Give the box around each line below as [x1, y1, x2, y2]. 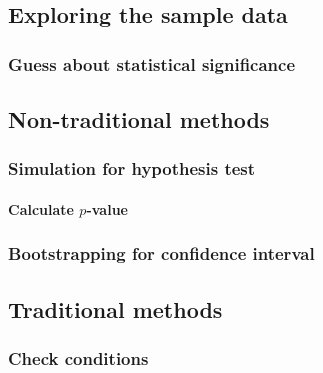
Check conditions [8, 345, 149, 370]
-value [86, 198, 128, 219]
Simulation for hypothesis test [8, 156, 256, 181]
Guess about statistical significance [8, 51, 296, 76]
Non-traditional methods [8, 104, 270, 135]
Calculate [8, 198, 74, 219]
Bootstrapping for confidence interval [8, 241, 315, 266]
